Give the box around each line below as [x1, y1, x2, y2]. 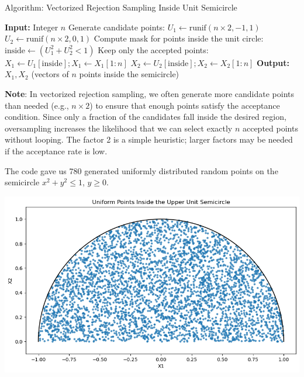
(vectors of [31, 68, 69, 80]
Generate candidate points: [68, 20, 165, 33]
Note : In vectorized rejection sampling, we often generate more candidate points [5, 87, 295, 99]
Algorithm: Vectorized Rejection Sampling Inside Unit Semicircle [5, 1, 237, 13]
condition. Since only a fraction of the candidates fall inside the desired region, [5, 110, 286, 123]
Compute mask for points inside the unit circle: [94, 32, 264, 44]
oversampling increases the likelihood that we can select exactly [5, 122, 233, 134]
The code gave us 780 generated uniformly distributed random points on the [5, 164, 278, 177]
